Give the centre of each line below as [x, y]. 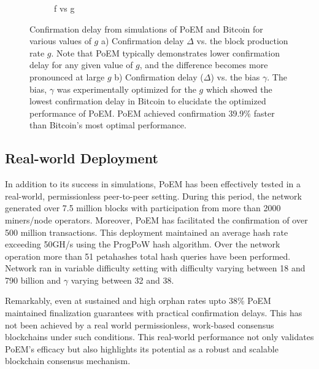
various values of [60, 41]
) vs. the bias [235, 76]
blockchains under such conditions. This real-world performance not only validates [159, 337]
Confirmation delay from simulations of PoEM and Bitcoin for [146, 29]
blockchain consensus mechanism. [68, 361]
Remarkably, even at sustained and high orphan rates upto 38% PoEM [138, 301]
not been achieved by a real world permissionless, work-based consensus [140, 324]
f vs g [64, 8]
